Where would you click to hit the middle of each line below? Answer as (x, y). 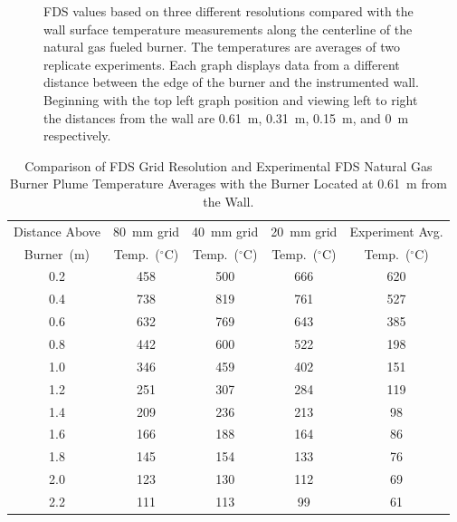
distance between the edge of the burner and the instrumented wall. (231, 82)
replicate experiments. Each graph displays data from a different (222, 64)
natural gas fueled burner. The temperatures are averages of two (222, 47)
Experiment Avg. (396, 231)
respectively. (77, 135)
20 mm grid (304, 231)
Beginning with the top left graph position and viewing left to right (231, 99)
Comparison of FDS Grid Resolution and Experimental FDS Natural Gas (228, 165)
